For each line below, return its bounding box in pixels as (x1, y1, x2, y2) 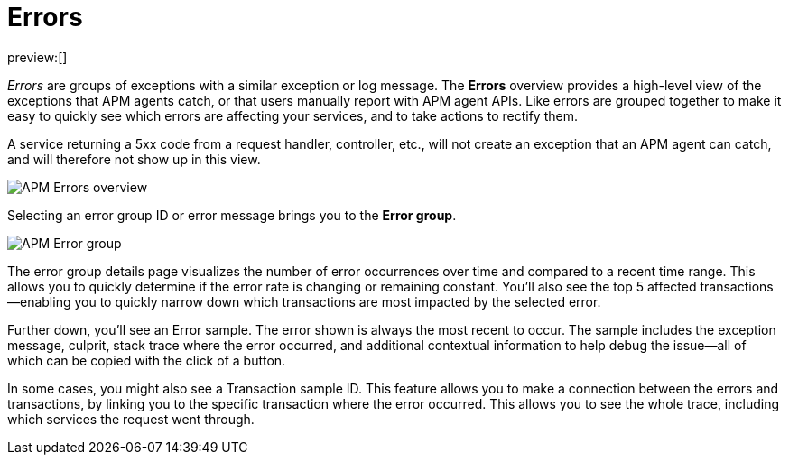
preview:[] (7, 49, 68, 65)
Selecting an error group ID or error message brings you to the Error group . (7, 207, 457, 223)
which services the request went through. (7, 411, 255, 427)
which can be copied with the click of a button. (7, 352, 286, 368)
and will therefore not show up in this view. (7, 151, 261, 167)
